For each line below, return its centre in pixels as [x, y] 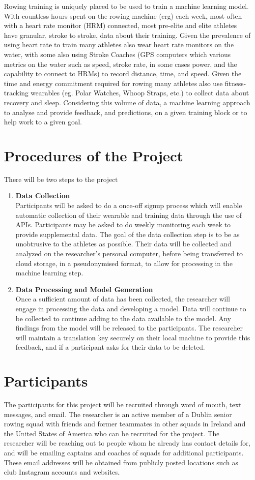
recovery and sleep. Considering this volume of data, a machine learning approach [127, 102]
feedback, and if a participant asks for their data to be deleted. [110, 347]
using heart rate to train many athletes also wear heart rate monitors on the [119, 45]
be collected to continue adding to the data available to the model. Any [123, 318]
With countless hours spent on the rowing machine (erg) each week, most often [123, 15]
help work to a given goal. [43, 122]
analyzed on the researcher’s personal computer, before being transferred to [129, 253]
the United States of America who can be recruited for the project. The [112, 433]
